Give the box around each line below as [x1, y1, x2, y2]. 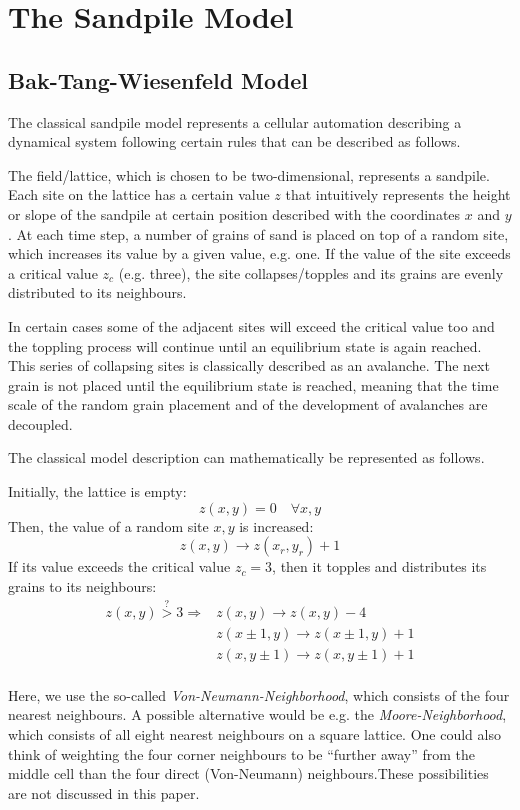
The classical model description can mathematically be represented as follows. [8, 447, 485, 468]
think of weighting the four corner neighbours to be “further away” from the [8, 743, 476, 764]
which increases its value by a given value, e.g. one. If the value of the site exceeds [8, 243, 511, 264]
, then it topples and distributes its [272, 556, 487, 577]
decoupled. [8, 413, 73, 434]
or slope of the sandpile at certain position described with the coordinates [8, 203, 461, 224]
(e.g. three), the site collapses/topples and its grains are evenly [118, 262, 504, 283]
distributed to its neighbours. [8, 282, 187, 303]
